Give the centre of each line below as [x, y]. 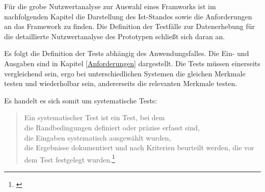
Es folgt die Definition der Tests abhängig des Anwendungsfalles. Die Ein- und [127, 53]
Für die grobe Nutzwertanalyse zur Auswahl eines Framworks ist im [110, 6]
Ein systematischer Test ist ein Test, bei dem [95, 117]
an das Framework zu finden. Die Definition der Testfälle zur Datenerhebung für [129, 26]
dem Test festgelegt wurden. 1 [70, 158]
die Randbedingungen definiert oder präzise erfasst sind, [112, 127]
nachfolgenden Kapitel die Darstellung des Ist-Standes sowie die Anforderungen [128, 16]
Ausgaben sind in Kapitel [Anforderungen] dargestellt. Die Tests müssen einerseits [132, 63]
